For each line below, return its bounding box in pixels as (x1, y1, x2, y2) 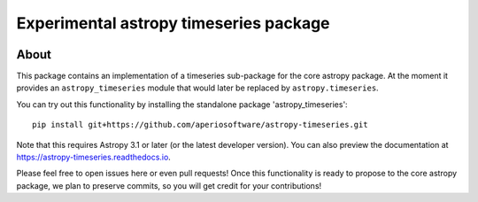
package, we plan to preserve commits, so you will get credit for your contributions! (16, 180, 322, 190)
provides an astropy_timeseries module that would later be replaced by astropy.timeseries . (16, 82, 380, 93)
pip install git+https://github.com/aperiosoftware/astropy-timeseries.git (32, 120, 368, 130)
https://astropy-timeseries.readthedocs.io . (16, 151, 172, 163)
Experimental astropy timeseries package (16, 13, 331, 33)
